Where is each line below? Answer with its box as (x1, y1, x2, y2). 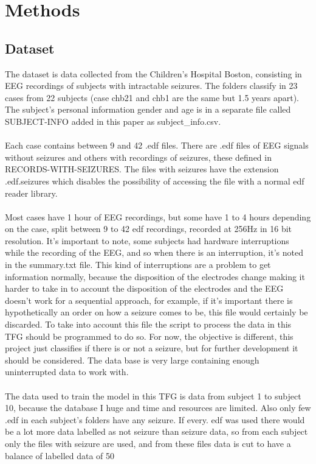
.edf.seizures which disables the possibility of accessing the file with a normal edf (5, 174, 304, 187)
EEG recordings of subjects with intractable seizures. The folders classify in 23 (5, 79, 298, 92)
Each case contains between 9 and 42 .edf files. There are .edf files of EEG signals (5, 139, 309, 152)
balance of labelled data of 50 (5, 449, 115, 462)
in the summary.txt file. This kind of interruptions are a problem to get (5, 258, 271, 271)
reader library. (5, 186, 58, 199)
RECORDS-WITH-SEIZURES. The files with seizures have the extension (5, 163, 279, 175)
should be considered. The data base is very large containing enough (5, 353, 259, 366)
